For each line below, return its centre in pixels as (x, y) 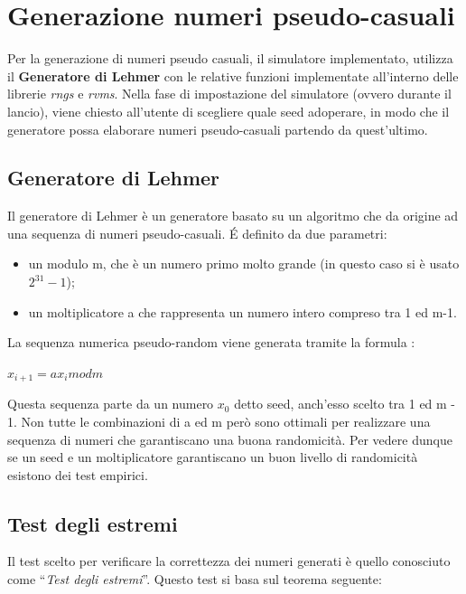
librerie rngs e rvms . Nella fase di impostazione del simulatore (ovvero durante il (229, 94)
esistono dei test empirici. (78, 474)
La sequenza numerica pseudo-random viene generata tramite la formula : (211, 342)
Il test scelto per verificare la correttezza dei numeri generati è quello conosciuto (229, 561)
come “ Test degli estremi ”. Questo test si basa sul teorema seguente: (195, 579)
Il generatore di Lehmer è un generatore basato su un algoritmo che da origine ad (233, 216)
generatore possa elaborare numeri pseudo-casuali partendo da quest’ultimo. (218, 129)
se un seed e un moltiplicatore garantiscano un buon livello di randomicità (213, 457)
